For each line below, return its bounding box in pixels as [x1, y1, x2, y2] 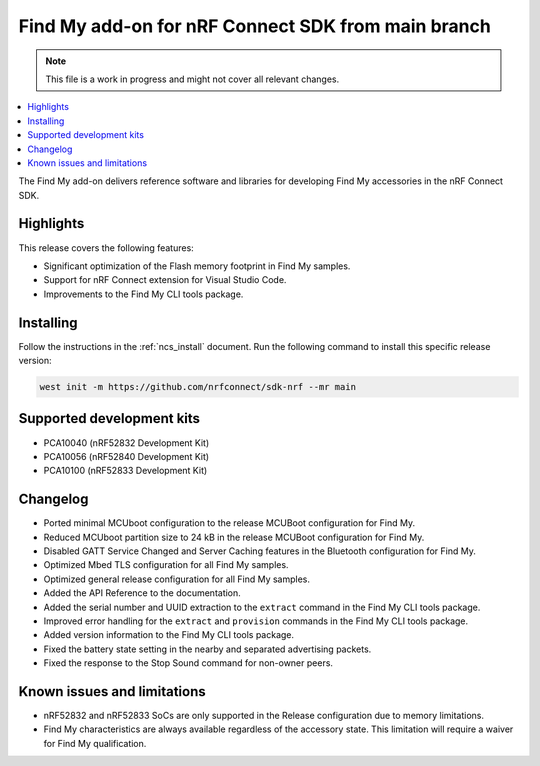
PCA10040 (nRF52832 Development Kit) [43, 436, 210, 449]
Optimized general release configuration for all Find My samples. [43, 573, 310, 585]
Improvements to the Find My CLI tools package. [43, 288, 244, 300]
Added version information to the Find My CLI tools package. [43, 629, 295, 641]
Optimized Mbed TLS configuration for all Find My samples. [43, 559, 289, 571]
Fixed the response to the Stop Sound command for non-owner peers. [43, 657, 334, 669]
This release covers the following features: [18, 241, 194, 254]
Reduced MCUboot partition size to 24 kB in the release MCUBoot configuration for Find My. [43, 531, 425, 543]
